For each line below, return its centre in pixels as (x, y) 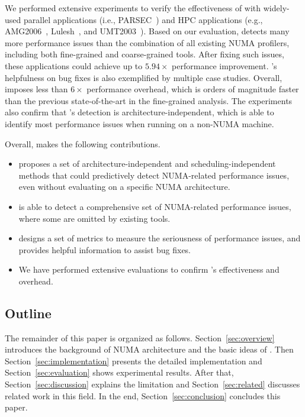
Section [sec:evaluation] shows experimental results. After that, (119, 372)
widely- (276, 8)
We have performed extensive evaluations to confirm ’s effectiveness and (149, 269)
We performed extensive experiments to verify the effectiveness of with (133, 8)
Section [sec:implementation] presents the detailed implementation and (134, 361)
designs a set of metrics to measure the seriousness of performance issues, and (160, 238)
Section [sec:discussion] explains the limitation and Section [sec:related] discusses (152, 384)
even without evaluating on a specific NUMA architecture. (124, 187)
